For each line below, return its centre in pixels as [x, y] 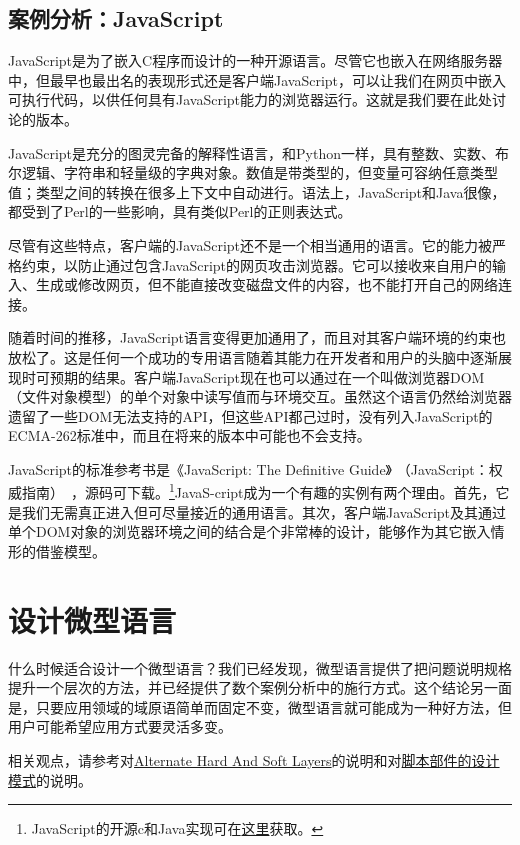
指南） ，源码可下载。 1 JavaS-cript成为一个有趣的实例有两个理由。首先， [258, 491]
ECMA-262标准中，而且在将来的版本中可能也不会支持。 [189, 435]
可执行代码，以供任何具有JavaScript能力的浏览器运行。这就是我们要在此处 [250, 99]
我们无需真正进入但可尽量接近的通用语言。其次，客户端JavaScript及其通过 [264, 511]
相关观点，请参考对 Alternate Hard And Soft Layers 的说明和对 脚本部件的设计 [254, 760]
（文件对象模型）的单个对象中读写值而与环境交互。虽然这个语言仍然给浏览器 [260, 396]
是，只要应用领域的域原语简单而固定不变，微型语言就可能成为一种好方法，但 [260, 706]
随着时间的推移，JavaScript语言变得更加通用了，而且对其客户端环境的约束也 [257, 337]
